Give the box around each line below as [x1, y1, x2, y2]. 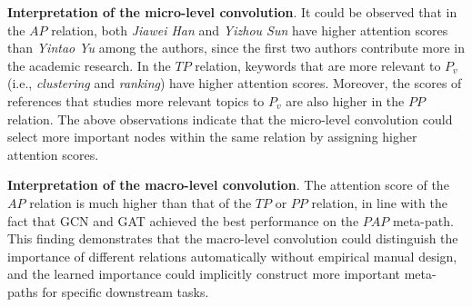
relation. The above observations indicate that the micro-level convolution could [7, 109, 453, 128]
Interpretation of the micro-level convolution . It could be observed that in [7, 3, 457, 21]
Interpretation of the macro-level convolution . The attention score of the [7, 175, 449, 194]
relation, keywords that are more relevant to [195, 55, 441, 74]
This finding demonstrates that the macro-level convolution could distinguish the [7, 229, 458, 248]
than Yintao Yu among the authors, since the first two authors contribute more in [7, 38, 465, 57]
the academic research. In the [7, 55, 171, 74]
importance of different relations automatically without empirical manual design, [7, 246, 457, 265]
